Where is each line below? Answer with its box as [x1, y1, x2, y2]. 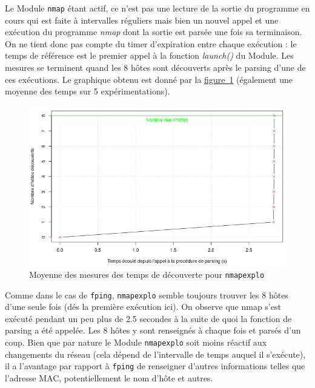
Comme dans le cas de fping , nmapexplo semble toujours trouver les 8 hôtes [5, 288, 288, 301]
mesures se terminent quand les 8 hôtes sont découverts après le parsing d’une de [5, 61, 306, 74]
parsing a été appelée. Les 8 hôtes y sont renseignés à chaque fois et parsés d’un [5, 324, 301, 337]
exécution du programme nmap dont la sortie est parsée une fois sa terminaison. [5, 25, 302, 38]
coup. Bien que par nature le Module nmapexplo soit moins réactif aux [5, 336, 267, 349]
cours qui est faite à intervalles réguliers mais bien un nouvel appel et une [5, 13, 279, 26]
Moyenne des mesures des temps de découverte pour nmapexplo [29, 268, 265, 280]
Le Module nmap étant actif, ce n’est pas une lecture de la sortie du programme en [5, 2, 310, 14]
